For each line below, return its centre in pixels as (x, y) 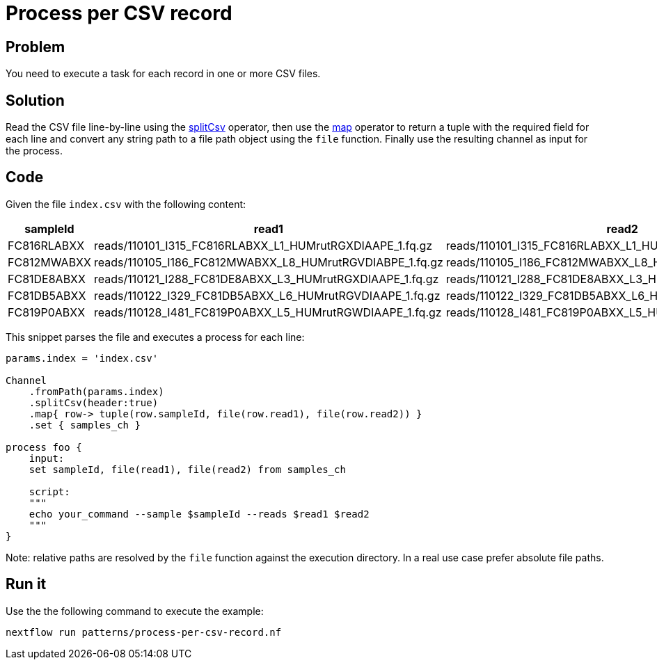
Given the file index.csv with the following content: (126, 204)
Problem (35, 47)
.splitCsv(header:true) (94, 402)
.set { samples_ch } (85, 425)
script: (49, 491)
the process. (34, 151)
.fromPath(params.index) (96, 391)
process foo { (44, 447)
